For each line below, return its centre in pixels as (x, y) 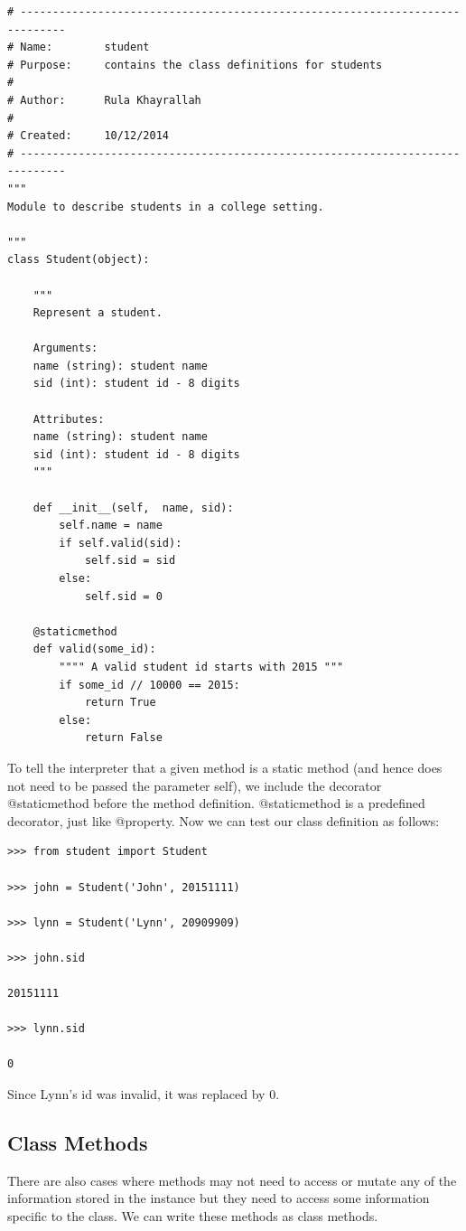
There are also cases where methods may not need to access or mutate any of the (232, 1180)
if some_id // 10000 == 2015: (149, 685)
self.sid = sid (130, 561)
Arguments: (65, 348)
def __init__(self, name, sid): (133, 507)
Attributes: (69, 419)
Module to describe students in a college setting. (166, 207)
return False (123, 738)
